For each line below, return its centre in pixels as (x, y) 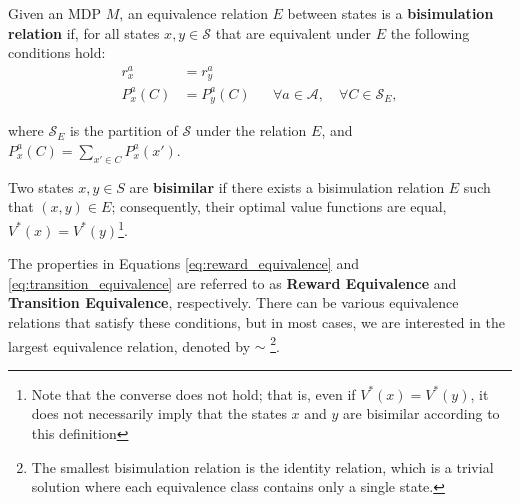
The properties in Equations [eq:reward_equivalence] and (183, 263)
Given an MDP (55, 13)
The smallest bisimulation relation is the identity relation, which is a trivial (262, 466)
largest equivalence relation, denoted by (129, 345)
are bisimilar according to (421, 413)
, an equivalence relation (193, 13)
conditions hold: (57, 52)
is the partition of (123, 130)
